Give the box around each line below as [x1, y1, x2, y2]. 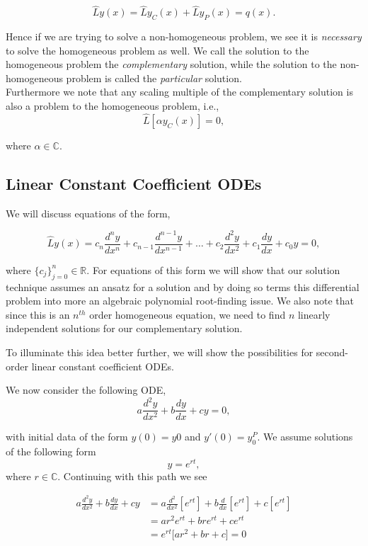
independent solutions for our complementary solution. [6, 321, 243, 336]
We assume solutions [263, 429, 353, 444]
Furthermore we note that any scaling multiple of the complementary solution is [6, 84, 353, 99]
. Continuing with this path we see [57, 468, 207, 483]
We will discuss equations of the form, [6, 205, 171, 220]
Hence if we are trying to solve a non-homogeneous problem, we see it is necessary [6, 29, 362, 44]
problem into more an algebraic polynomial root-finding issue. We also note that [6, 293, 354, 308]
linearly [297, 307, 330, 322]
